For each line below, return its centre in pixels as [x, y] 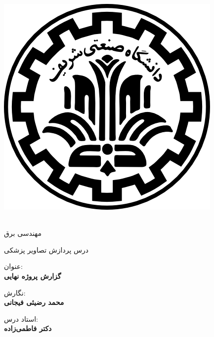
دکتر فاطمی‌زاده [28, 328]
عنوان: [13, 266]
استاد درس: [21, 318]
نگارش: [15, 292]
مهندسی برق [23, 233]
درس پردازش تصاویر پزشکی [46, 249]
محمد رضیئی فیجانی [34, 302]
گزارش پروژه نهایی [33, 276]
